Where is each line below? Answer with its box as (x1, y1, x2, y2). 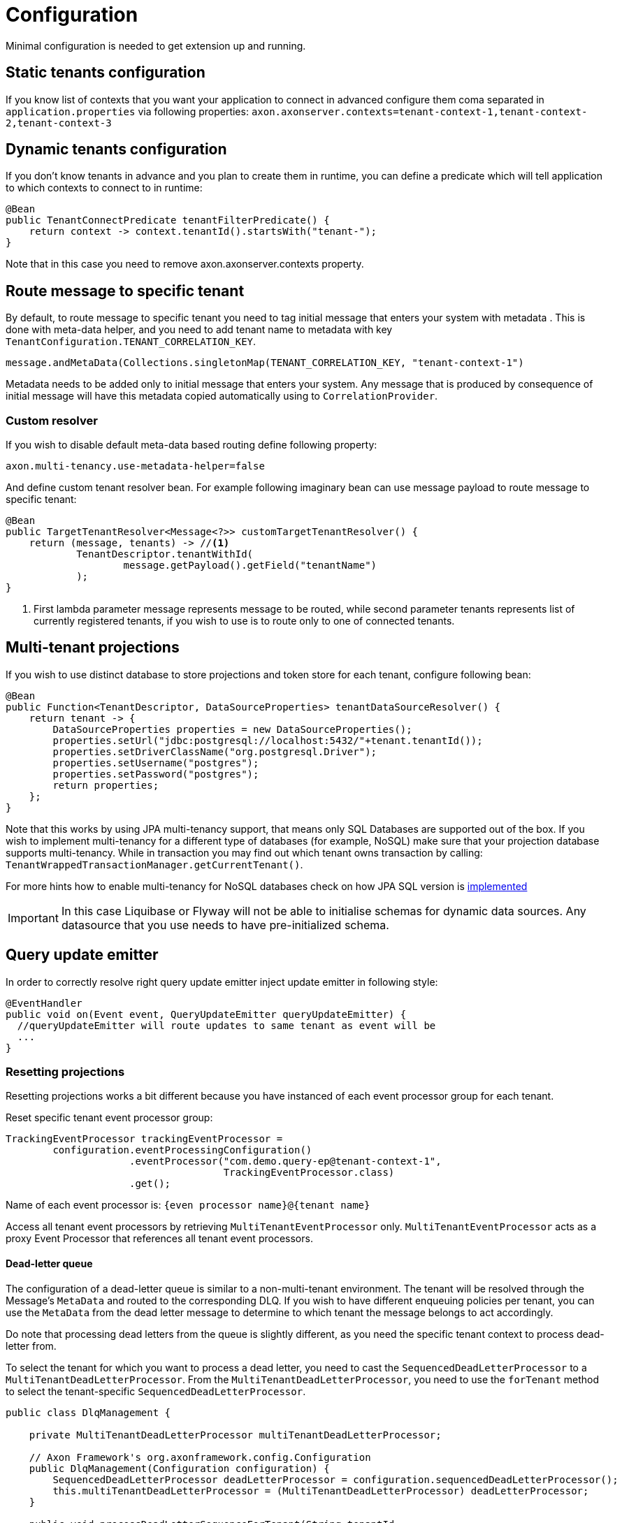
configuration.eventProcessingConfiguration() (52, 1144, 312, 1156)
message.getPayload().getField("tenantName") (123, 560, 377, 571)
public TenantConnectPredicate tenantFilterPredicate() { (6, 214, 330, 226)
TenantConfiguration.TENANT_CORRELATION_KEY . (6, 335, 256, 348)
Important (8, 910, 59, 925)
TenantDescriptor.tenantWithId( (76, 548, 254, 560)
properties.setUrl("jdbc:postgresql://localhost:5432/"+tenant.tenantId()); (52, 734, 483, 746)
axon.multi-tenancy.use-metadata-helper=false (6, 460, 265, 472)
